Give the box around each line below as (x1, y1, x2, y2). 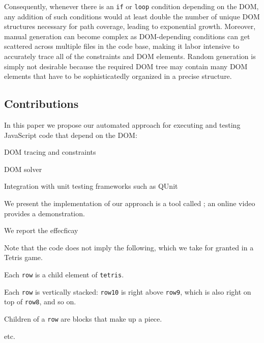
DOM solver (4, 163, 42, 174)
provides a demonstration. (4, 208, 85, 218)
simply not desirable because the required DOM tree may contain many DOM (4, 61, 248, 71)
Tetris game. (4, 252, 43, 263)
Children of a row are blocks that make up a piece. (4, 313, 162, 324)
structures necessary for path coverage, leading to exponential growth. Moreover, (4, 21, 256, 32)
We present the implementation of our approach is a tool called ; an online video (4, 197, 255, 208)
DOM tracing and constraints (4, 147, 96, 157)
